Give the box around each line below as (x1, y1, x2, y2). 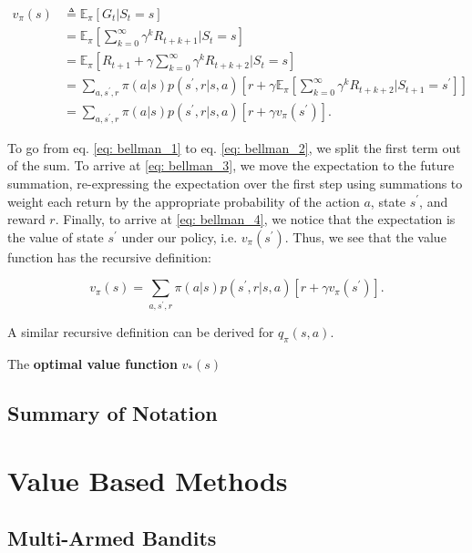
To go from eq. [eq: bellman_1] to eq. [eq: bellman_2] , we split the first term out (7, 138, 461, 157)
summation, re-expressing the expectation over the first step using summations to (7, 173, 463, 192)
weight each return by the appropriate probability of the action (7, 191, 360, 210)
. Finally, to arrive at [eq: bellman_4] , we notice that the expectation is (55, 210, 456, 229)
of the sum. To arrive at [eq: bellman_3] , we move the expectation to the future (7, 156, 455, 175)
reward (7, 210, 46, 229)
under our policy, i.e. (121, 227, 238, 246)
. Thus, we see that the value (284, 227, 446, 246)
